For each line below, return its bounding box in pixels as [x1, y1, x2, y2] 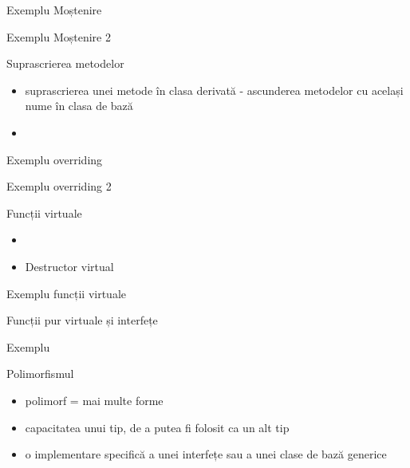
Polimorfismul [6, 365, 74, 382]
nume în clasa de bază [25, 97, 133, 114]
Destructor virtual [25, 258, 114, 274]
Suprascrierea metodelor [6, 55, 124, 72]
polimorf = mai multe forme [25, 391, 164, 408]
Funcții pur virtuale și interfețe [6, 312, 158, 328]
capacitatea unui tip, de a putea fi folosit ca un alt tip [25, 419, 290, 435]
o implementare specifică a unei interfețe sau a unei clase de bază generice [25, 446, 387, 462]
